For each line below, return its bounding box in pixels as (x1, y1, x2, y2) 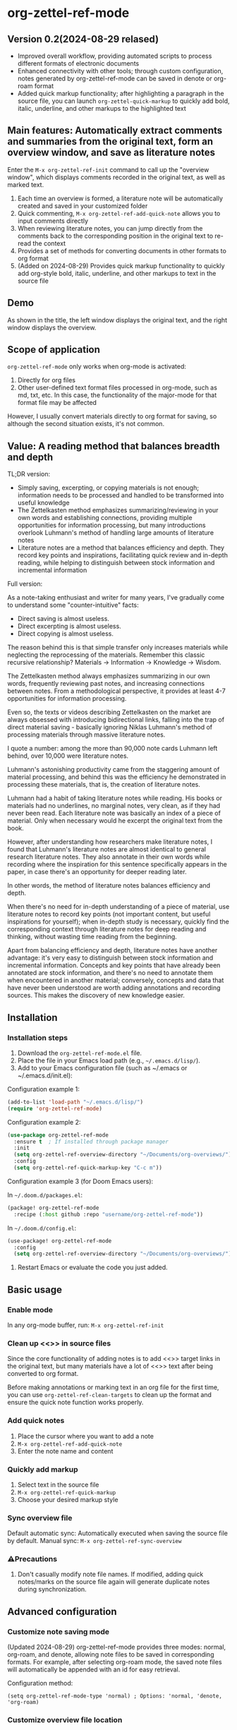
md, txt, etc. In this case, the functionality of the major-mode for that (17, 391, 217, 399)
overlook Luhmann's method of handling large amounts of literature (17, 528, 214, 537)
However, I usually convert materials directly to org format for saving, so (7, 412, 217, 421)
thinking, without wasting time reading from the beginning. (7, 933, 178, 941)
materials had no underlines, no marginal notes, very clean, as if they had (7, 802, 221, 810)
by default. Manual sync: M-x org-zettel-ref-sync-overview (7, 1537, 182, 1545)
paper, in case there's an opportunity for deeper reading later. (7, 868, 187, 876)
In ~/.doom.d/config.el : (7, 1223, 77, 1232)
